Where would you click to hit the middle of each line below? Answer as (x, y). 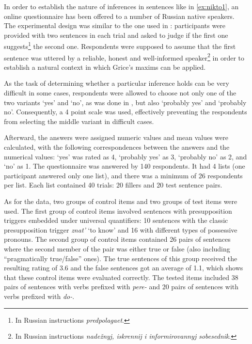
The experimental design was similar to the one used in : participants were (115, 25)
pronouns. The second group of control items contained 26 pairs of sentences (117, 239)
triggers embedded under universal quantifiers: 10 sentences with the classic (116, 220)
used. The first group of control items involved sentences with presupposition (118, 211)
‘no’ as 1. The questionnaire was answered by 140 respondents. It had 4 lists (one (125, 166)
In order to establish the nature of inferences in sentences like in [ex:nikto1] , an (121, 6)
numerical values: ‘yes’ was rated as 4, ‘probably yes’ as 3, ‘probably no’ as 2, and (126, 156)
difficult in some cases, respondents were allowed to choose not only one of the (120, 93)
